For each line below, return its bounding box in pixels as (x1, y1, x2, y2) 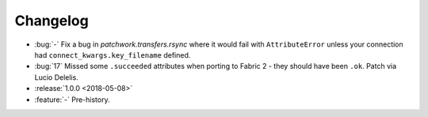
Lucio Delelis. (34, 72, 78, 82)
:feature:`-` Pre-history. (34, 95, 110, 104)
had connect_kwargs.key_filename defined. (34, 50, 191, 59)
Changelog (14, 12, 89, 29)
